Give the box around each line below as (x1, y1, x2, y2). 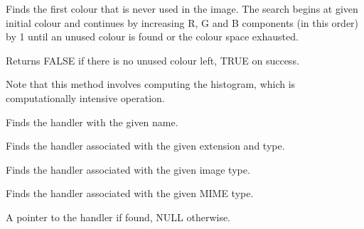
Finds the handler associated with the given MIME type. (6, 186, 254, 201)
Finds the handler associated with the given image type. (6, 162, 250, 177)
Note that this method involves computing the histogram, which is (6, 77, 296, 91)
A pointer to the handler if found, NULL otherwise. (6, 209, 231, 224)
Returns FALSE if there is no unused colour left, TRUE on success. (6, 52, 299, 67)
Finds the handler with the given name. (6, 114, 178, 129)
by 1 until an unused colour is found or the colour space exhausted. (6, 29, 299, 44)
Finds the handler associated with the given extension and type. (6, 138, 285, 153)
